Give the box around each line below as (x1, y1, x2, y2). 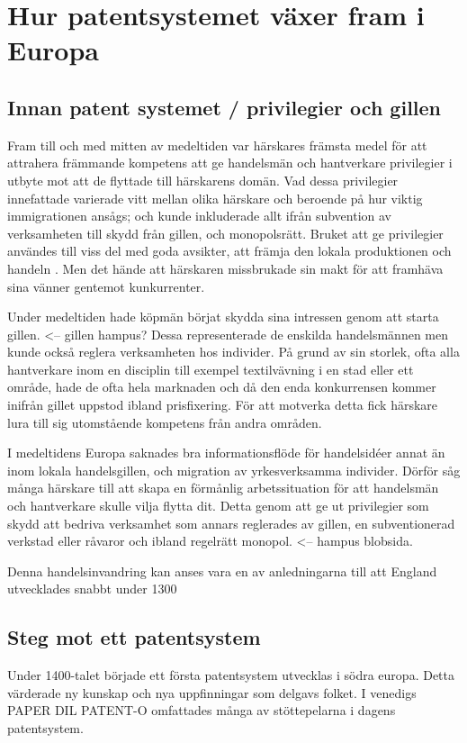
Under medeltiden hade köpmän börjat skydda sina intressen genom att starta (7, 307, 439, 326)
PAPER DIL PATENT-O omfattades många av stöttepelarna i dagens (7, 701, 396, 720)
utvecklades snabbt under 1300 (7, 579, 177, 598)
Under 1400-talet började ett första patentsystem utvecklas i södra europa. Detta (7, 666, 454, 684)
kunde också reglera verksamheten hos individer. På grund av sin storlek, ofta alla (7, 342, 460, 361)
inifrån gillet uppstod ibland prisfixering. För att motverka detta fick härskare (7, 395, 438, 414)
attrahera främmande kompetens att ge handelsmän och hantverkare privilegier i (7, 153, 453, 172)
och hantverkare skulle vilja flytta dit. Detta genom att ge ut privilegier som (7, 496, 429, 515)
